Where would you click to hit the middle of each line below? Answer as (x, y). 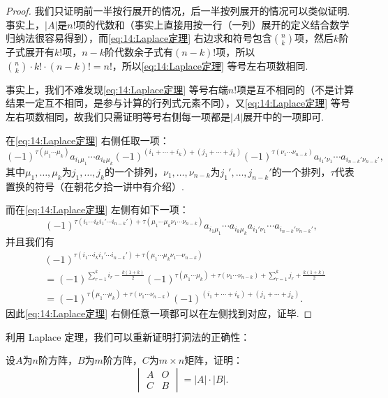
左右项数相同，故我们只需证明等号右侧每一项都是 (118, 116)
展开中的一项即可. (284, 116)
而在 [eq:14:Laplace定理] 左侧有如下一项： (97, 209)
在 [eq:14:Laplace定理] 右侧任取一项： (88, 140)
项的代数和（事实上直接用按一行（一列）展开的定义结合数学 (212, 24)
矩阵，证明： (214, 360)
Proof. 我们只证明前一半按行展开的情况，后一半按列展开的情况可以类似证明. (178, 10)
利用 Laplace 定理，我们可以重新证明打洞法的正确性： (128, 336)
